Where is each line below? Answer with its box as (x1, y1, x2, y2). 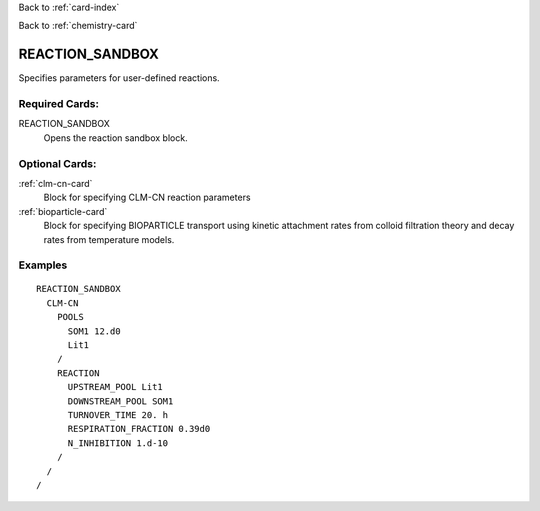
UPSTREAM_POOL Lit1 (67, 381, 164, 393)
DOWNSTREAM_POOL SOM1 (67, 395, 174, 407)
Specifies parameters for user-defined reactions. (18, 72, 220, 84)
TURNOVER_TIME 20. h (67, 410, 169, 420)
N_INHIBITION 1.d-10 (67, 437, 169, 449)
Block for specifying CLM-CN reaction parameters (43, 191, 251, 204)
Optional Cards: (18, 156, 97, 170)
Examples (18, 258, 68, 272)
